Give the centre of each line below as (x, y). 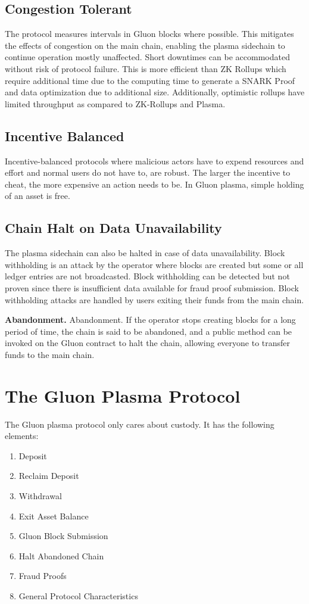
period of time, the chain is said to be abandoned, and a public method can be (149, 331)
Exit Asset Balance (54, 516)
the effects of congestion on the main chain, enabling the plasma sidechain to (145, 45)
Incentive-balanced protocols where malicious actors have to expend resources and (154, 161)
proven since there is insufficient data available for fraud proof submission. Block (152, 287)
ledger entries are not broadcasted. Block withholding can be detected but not (147, 276)
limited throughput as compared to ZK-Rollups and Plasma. (115, 103)
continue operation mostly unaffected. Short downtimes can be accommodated (147, 57)
